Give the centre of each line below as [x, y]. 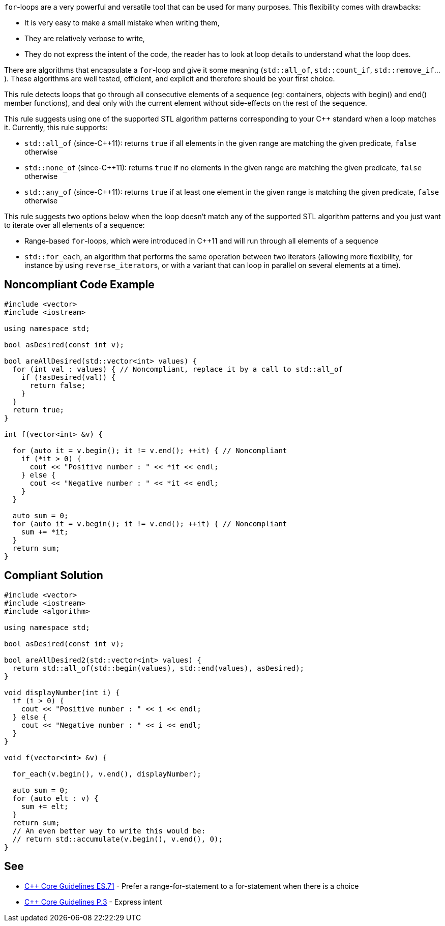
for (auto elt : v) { [55, 798]
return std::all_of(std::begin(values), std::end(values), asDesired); [158, 668]
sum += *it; [45, 532]
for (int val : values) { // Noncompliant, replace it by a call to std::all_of [177, 369]
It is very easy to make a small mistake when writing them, [122, 23]
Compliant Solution [54, 576]
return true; [38, 410]
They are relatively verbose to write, [85, 38]
